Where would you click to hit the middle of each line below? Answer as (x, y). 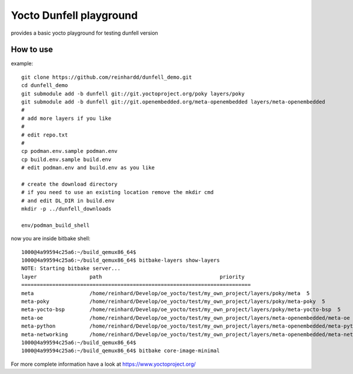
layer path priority (133, 277)
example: (22, 64)
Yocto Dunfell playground (74, 15)
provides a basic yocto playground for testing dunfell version (84, 33)
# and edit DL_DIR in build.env (68, 201)
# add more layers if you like (66, 118)
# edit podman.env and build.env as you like (88, 168)
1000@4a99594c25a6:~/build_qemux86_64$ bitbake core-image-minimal (121, 351)
